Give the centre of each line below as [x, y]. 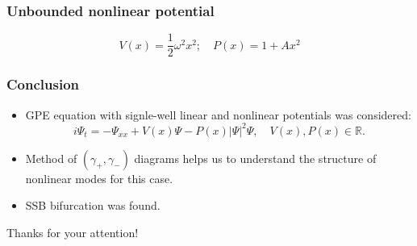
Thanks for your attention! [73, 232]
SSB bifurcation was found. [93, 205]
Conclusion [43, 84]
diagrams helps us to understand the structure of [255, 158]
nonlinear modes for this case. [99, 178]
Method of [51, 158]
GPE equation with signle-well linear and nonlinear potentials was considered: [218, 114]
